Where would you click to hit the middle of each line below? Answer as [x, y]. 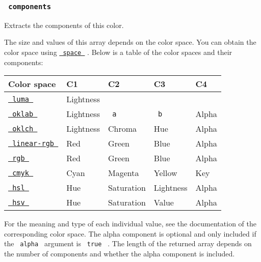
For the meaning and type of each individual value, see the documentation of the [130, 224]
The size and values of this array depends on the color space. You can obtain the [130, 42]
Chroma [122, 129]
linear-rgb [33, 143]
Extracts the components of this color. [64, 25]
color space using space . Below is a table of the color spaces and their [118, 52]
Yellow [165, 173]
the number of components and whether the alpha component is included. [120, 254]
